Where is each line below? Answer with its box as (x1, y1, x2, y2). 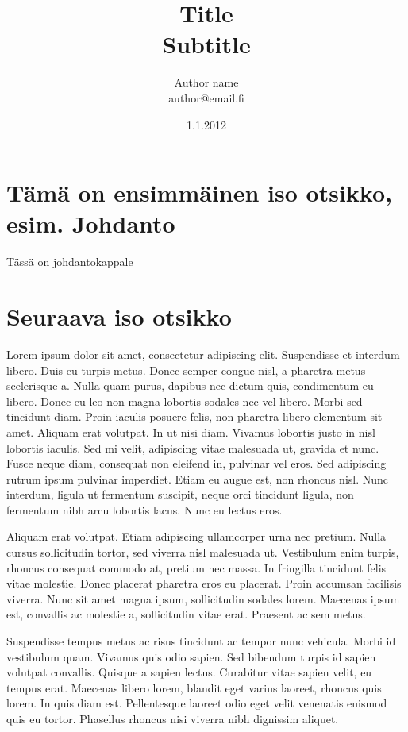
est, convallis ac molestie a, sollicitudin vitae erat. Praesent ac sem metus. (6, 606, 366, 622)
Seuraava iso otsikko (6, 300, 232, 332)
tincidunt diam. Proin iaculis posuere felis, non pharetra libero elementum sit (6, 408, 383, 425)
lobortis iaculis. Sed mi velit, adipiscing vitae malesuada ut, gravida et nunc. (6, 439, 379, 456)
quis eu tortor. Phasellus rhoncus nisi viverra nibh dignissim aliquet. (6, 711, 339, 726)
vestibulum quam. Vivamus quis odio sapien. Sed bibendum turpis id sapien (6, 648, 376, 665)
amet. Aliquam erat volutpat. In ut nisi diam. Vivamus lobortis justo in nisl (6, 423, 375, 440)
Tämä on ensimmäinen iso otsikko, (6, 176, 392, 209)
